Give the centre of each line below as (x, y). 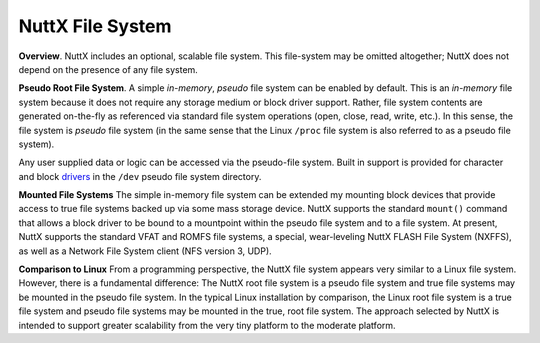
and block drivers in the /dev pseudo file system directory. (140, 176)
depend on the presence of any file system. (108, 69)
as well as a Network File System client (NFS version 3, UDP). (145, 251)
